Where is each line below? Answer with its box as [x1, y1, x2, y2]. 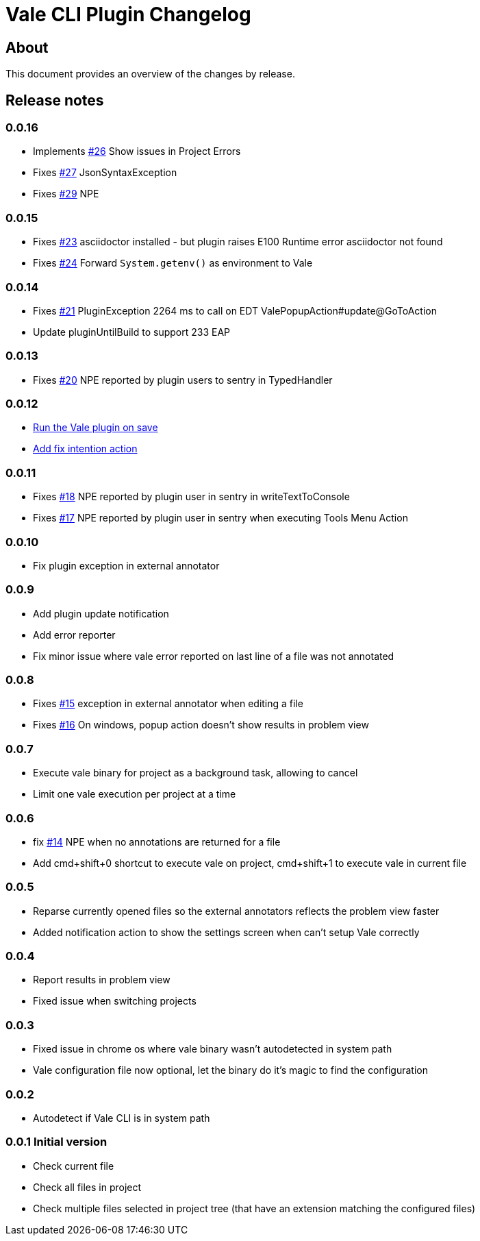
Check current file [33, 1159, 114, 1172]
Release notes [5, 91, 104, 109]
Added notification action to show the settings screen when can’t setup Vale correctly [33, 926, 420, 938]
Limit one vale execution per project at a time [33, 788, 236, 800]
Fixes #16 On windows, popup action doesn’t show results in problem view [33, 719, 369, 731]
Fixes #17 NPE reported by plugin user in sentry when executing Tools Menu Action [33, 512, 408, 524]
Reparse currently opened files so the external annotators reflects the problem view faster [33, 905, 440, 917]
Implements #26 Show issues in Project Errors [33, 145, 241, 158]
